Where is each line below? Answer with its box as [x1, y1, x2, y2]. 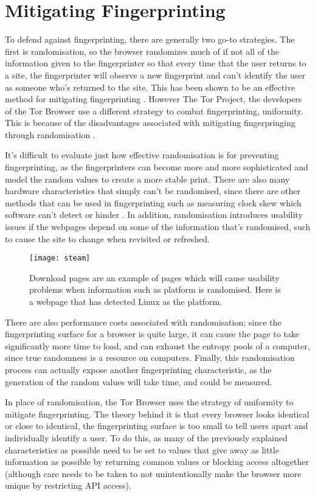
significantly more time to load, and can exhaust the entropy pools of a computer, [5, 339, 310, 352]
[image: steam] [29, 254, 91, 263]
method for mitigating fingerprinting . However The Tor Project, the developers [5, 93, 302, 105]
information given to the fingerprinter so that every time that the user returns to [5, 57, 306, 69]
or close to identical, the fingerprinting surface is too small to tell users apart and [5, 419, 308, 432]
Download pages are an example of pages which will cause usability [29, 271, 280, 284]
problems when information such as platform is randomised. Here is [29, 283, 281, 296]
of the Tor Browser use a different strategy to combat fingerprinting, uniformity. [5, 104, 303, 117]
